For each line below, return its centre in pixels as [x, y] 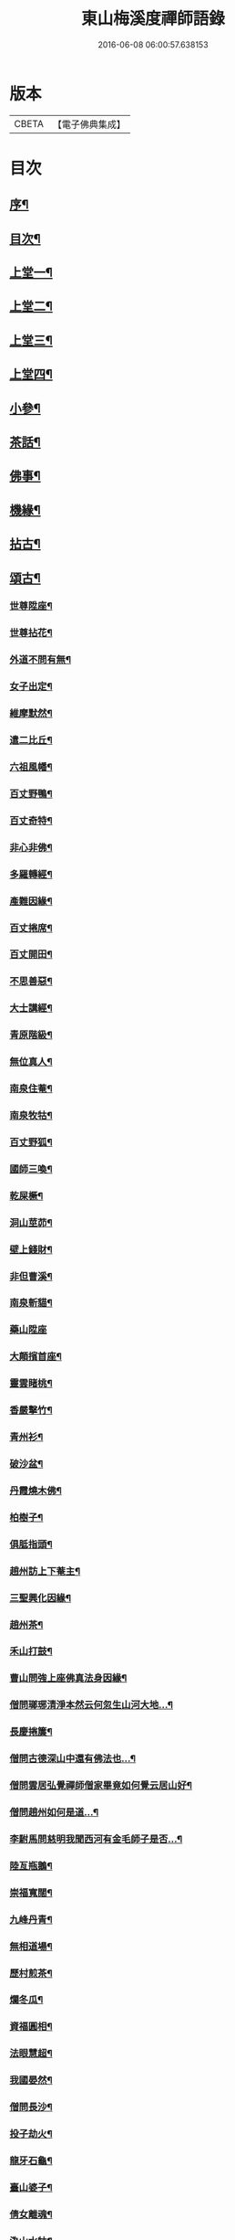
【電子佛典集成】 [89, 124]
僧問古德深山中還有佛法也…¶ [73, 1758]
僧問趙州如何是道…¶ [54, 1812]
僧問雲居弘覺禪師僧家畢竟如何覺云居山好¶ [101, 1786]
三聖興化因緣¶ [40, 1598]
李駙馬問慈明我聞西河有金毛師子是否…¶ [96, 1839]
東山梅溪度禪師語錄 [153, 19]
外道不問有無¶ [40, 660]
